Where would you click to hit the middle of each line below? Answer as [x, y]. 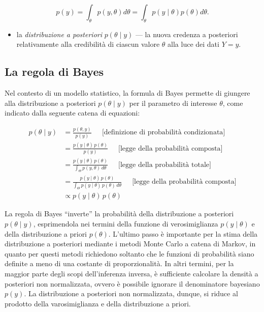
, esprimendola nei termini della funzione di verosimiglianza [126, 224]
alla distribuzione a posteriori [50, 103]
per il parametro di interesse [173, 103]
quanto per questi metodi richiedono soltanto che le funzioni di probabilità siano [129, 253]
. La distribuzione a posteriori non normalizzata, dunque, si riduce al [131, 293]
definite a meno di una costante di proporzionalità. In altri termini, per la [119, 263]
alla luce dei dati [193, 44]
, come [233, 103]
